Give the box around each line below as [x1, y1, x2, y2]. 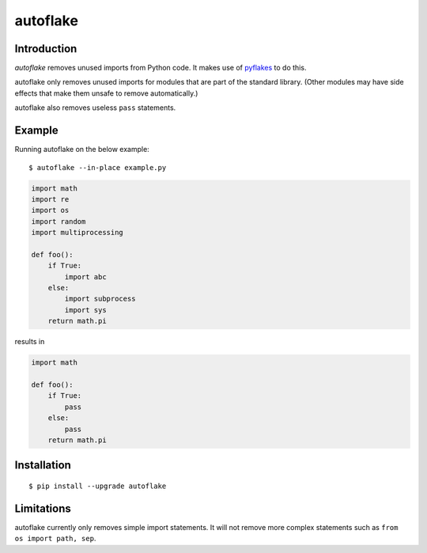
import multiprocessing [31, 228, 124, 237]
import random [31, 217, 86, 225]
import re [31, 195, 70, 203]
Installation [14, 459, 71, 472]
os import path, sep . [14, 534, 96, 544]
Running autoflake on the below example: [14, 145, 149, 154]
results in [14, 337, 45, 347]
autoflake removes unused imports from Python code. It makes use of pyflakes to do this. [14, 63, 307, 73]
